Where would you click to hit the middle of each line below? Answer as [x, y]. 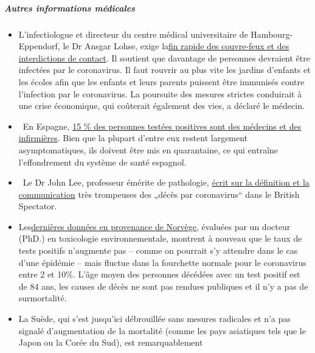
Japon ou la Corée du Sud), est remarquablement [111, 342]
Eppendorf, [39, 46]
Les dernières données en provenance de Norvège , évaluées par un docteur [154, 226]
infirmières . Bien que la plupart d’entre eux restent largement [133, 138]
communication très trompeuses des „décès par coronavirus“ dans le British [159, 194]
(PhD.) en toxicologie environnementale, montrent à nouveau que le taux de [160, 238]
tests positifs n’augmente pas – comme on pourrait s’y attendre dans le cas [158, 250]
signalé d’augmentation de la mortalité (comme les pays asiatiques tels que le [162, 330]
